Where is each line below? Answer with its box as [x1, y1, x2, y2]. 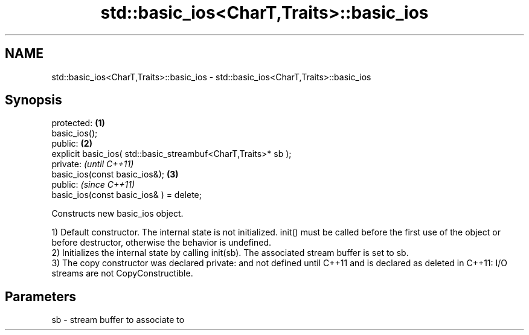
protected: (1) [51, 118, 105, 129]
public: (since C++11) [51, 179, 135, 190]
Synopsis [5, 92, 62, 108]
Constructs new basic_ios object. [51, 208, 184, 219]
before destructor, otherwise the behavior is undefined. [51, 237, 272, 248]
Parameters [5, 289, 76, 304]
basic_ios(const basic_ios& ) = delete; [51, 190, 202, 200]
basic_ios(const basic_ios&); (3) [51, 169, 179, 180]
